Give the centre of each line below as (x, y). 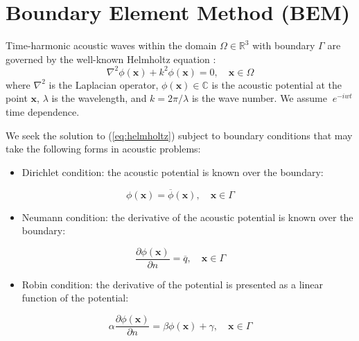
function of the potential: (75, 298)
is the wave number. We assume (259, 98)
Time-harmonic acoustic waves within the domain (111, 45)
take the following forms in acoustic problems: (103, 149)
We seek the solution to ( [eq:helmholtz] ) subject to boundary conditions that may (179, 135)
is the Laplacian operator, (104, 84)
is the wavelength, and (99, 98)
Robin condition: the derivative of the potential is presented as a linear (172, 284)
